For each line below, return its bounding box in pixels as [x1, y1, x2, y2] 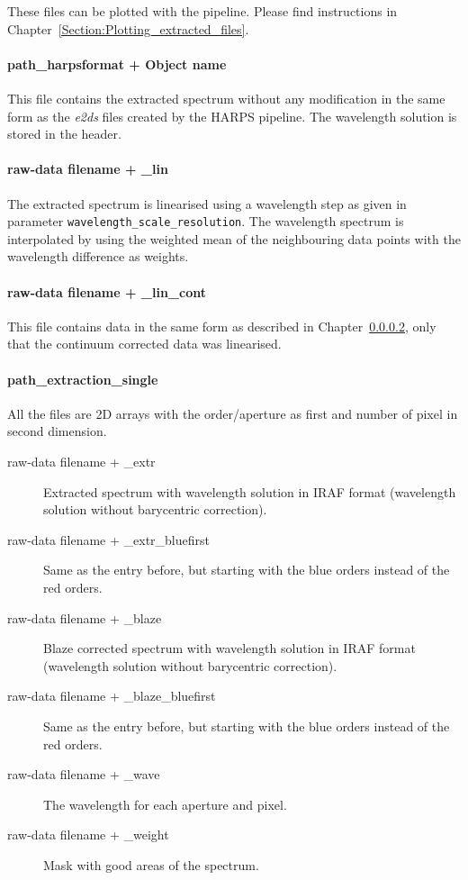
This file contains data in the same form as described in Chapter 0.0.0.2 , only [7, 316, 436, 335]
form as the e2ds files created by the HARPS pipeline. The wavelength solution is [7, 106, 457, 125]
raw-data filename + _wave [7, 765, 160, 784]
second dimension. [7, 422, 107, 440]
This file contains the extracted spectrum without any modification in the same [7, 88, 445, 107]
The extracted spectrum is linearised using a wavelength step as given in [7, 194, 407, 213]
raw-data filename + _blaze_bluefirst [7, 686, 216, 705]
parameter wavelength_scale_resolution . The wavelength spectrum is [7, 212, 404, 231]
